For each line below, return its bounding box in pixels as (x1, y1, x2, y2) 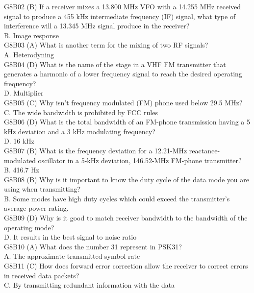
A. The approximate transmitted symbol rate (4, 251, 140, 261)
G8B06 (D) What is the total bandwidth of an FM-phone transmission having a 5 (4, 117, 250, 127)
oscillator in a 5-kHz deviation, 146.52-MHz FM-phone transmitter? (38, 155, 242, 165)
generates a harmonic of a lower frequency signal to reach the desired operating (4, 69, 242, 79)
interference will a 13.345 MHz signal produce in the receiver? (4, 21, 190, 31)
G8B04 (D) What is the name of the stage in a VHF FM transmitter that (4, 59, 226, 69)
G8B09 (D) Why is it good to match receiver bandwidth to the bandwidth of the (4, 213, 248, 223)
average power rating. (4, 203, 69, 213)
